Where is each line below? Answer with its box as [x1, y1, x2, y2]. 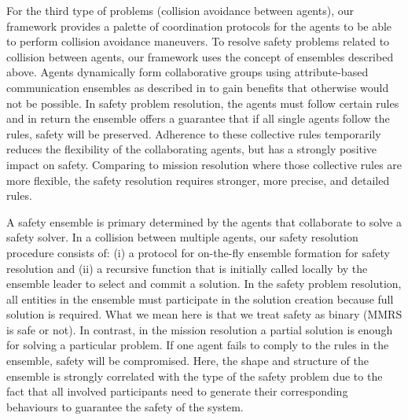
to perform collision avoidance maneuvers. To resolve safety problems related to [6, 33, 390, 50]
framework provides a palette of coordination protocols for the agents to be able [6, 17, 392, 34]
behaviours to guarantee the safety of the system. [6, 398, 244, 414]
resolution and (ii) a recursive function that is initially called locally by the [6, 260, 368, 276]
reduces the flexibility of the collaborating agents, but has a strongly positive [6, 141, 377, 157]
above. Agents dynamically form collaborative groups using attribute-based [6, 64, 369, 80]
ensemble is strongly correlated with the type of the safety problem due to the [6, 367, 383, 384]
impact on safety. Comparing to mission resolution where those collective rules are [6, 156, 402, 172]
